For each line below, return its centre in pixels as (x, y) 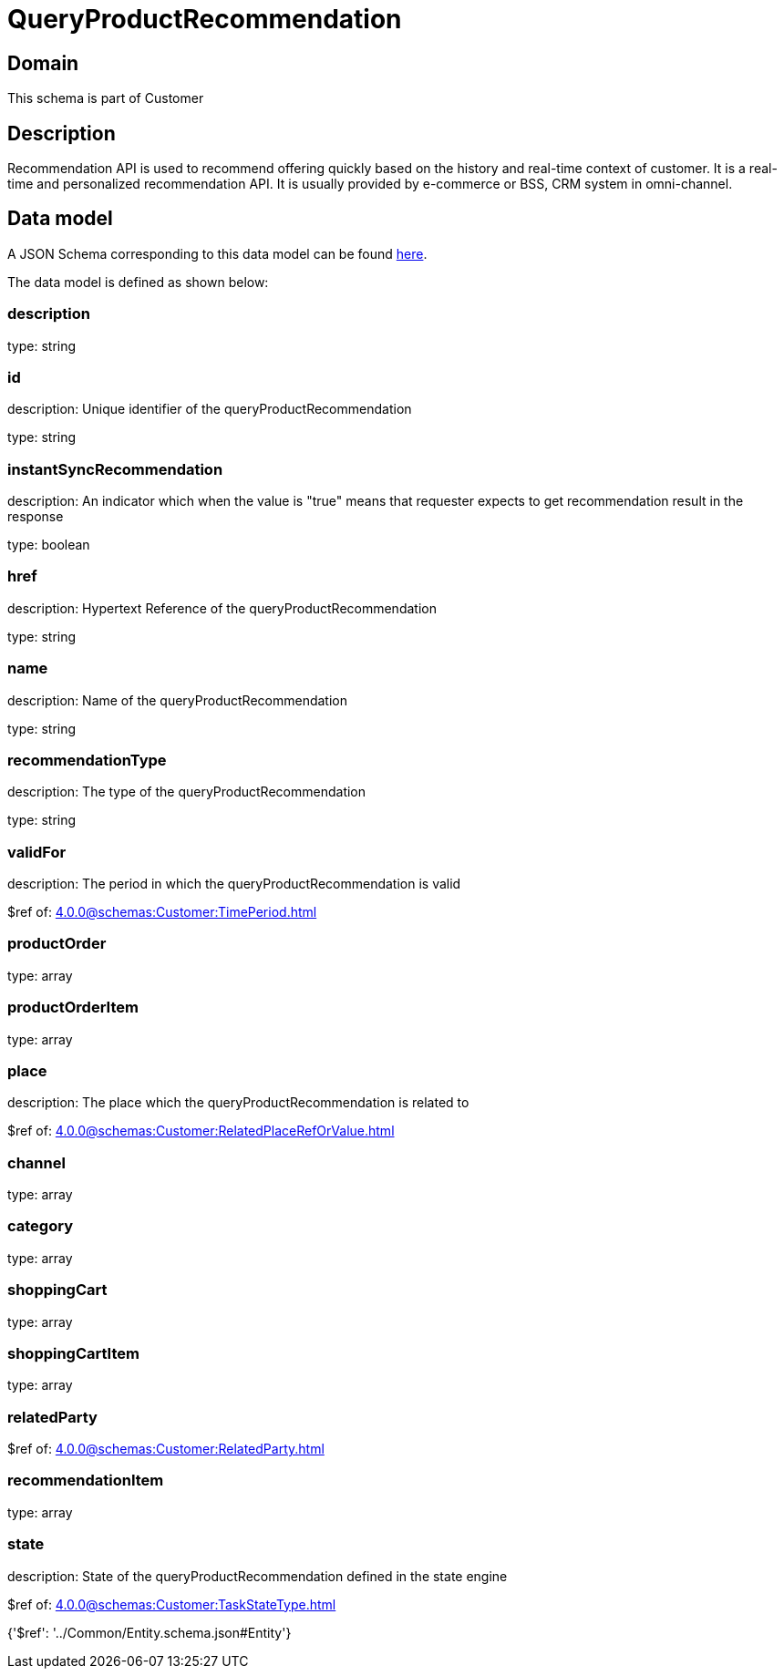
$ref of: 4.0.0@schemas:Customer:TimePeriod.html (162, 912)
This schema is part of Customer (106, 98)
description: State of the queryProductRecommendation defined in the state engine (258, 1576)
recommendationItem (86, 1481)
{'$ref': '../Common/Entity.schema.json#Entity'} (150, 1632)
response (36, 517)
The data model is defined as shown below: (138, 282)
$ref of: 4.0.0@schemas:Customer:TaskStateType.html (172, 1604)
